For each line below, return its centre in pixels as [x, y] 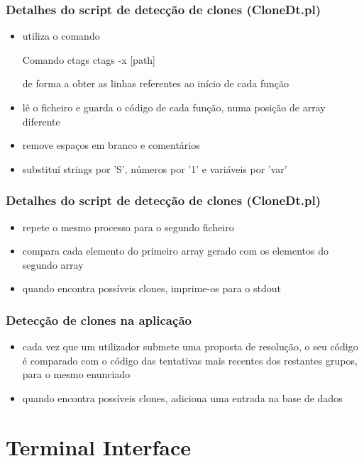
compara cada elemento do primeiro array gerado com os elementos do [176, 251]
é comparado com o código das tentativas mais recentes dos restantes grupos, [190, 360]
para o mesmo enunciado [76, 374]
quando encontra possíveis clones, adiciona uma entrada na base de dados [182, 398]
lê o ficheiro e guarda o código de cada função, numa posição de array [174, 107]
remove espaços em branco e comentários [111, 145]
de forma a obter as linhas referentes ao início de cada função [156, 83]
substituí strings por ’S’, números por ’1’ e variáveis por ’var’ [155, 168]
